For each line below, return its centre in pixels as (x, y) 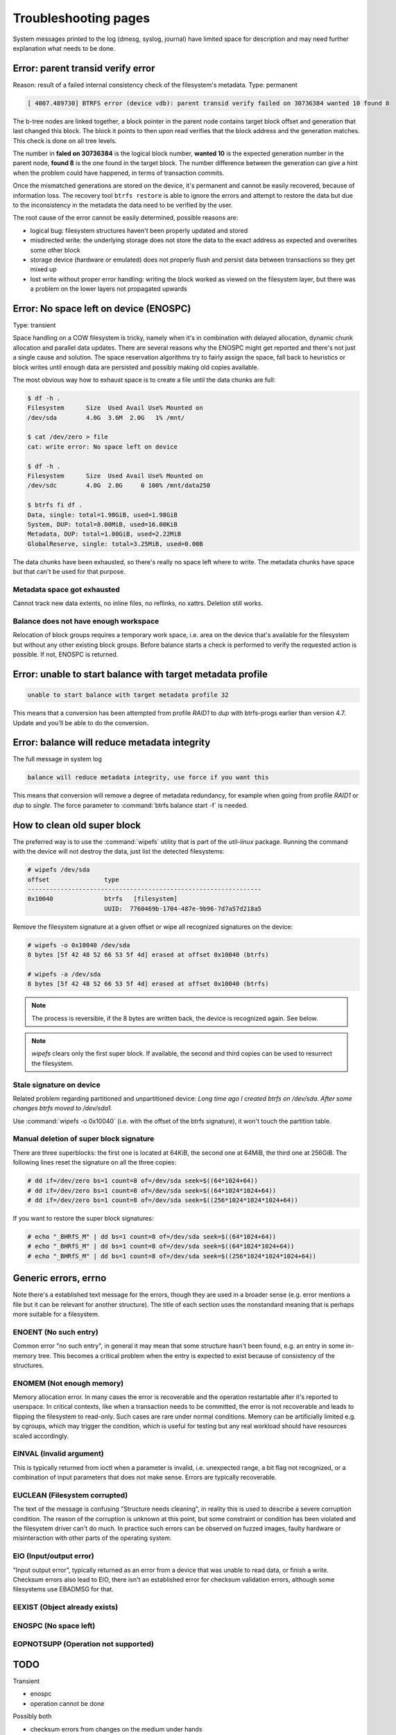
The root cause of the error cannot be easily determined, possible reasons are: (126, 218)
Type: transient (34, 325)
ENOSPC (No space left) (54, 1625)
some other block (55, 250)
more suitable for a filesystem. (56, 1314)
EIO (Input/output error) (54, 1556)
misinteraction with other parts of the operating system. (93, 1538)
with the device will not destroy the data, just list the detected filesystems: (119, 852)
